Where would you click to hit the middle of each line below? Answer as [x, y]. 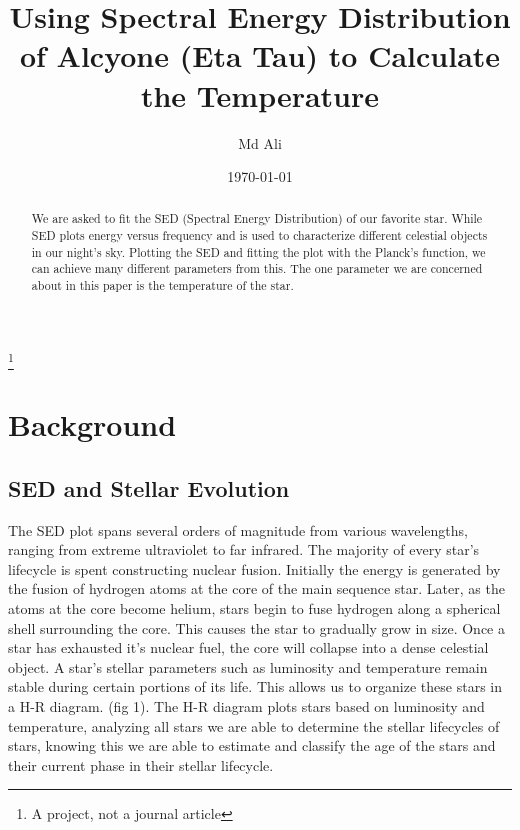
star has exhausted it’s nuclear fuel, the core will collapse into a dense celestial [248, 647]
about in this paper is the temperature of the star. [162, 285]
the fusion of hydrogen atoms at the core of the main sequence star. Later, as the [256, 588]
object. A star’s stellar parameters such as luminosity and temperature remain [248, 666]
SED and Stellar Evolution [149, 487]
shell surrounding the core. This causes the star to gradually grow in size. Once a [256, 627]
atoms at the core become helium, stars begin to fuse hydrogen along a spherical [254, 608]
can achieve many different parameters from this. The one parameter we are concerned [257, 268]
